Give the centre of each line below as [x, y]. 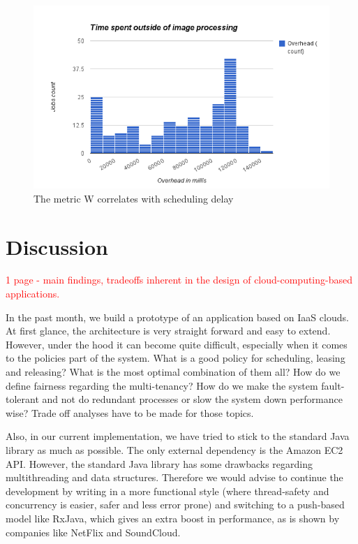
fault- [333, 385]
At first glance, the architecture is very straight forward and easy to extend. [168, 331]
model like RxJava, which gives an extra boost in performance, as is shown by [173, 518]
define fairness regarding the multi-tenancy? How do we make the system [162, 385]
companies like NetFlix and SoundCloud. [93, 532]
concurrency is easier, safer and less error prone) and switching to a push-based [175, 505]
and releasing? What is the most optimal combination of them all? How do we [173, 372]
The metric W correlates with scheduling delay [134, 198]
